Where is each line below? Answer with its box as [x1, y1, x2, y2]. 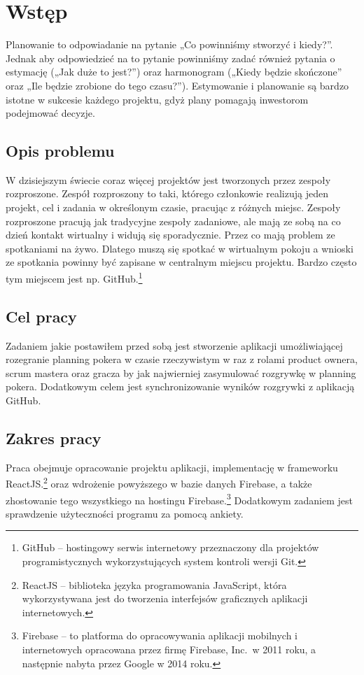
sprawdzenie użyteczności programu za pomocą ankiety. [6, 506, 244, 520]
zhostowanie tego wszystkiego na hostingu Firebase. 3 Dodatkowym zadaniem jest [6, 490, 353, 507]
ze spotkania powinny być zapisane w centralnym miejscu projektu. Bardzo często [6, 255, 357, 269]
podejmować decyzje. [6, 106, 95, 120]
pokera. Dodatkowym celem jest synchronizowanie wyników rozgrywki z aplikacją [6, 379, 355, 394]
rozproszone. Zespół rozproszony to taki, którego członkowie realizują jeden [6, 186, 328, 201]
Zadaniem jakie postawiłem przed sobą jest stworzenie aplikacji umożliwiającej [6, 338, 343, 353]
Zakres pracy [6, 427, 101, 448]
